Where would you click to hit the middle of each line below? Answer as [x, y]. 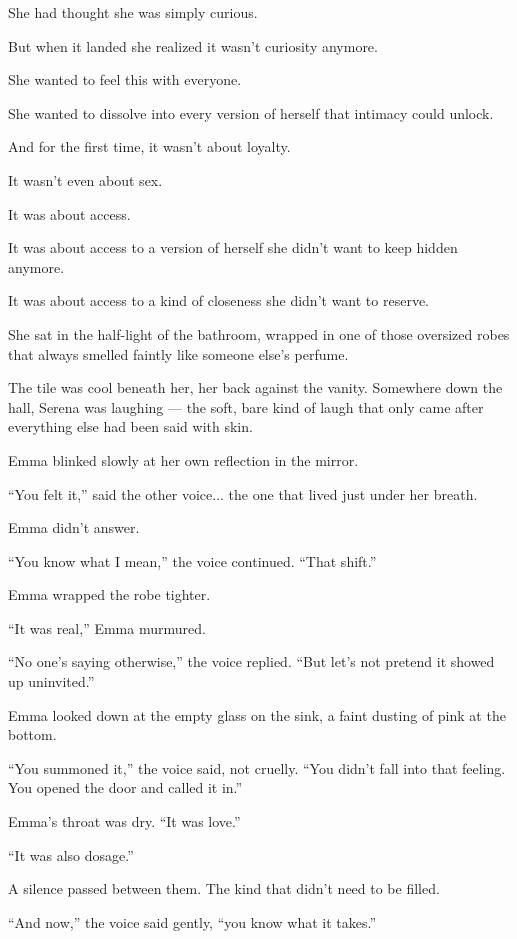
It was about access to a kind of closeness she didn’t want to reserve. [219, 300]
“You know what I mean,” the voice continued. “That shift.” [192, 560]
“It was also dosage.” [71, 854]
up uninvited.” [51, 681]
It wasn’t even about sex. [85, 179]
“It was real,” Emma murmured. [107, 627]
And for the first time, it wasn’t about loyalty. [149, 146]
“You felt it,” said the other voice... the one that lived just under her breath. [243, 493]
